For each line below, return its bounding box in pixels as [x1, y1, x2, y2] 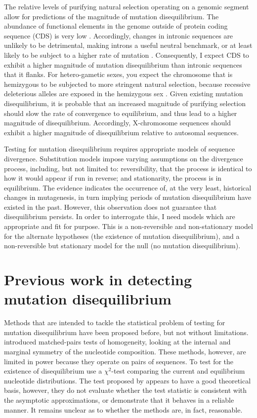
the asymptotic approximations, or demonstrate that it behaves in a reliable [4, 394, 234, 405]
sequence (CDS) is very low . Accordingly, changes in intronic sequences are [4, 30, 233, 40]
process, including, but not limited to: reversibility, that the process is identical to [4, 163, 252, 173]
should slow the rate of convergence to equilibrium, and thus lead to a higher [4, 108, 237, 118]
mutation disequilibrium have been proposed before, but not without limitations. [4, 327, 249, 337]
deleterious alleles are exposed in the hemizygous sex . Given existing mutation [4, 88, 243, 99]
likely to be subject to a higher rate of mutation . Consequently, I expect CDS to [4, 49, 249, 60]
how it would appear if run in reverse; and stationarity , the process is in [4, 173, 222, 183]
